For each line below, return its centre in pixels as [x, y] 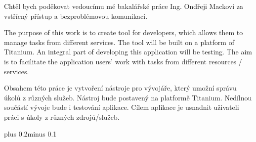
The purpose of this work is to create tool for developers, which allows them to [124, 32]
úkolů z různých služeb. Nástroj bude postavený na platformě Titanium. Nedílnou [128, 97]
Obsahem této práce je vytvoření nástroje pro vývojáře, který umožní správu [120, 88]
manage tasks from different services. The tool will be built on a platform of [119, 42]
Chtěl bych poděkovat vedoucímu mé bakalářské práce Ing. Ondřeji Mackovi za [124, 6]
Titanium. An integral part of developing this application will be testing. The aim [128, 52]
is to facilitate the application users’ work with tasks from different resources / [123, 61]
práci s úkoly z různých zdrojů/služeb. [62, 117]
